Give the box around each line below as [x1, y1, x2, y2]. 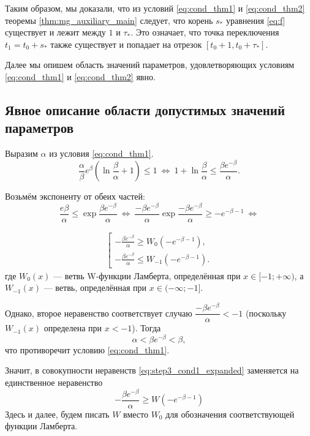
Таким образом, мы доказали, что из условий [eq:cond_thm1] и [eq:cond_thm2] [5, 2, 305, 14]
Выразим [5, 147, 38, 160]
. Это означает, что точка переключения [130, 26, 279, 39]
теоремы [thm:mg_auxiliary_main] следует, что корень [5, 13, 213, 26]
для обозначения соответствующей [165, 407, 295, 420]
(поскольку [245, 306, 287, 319]
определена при [43, 321, 102, 334]
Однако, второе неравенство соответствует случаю [5, 306, 192, 319]
